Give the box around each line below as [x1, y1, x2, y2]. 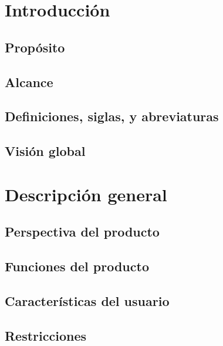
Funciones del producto [5, 257, 149, 275]
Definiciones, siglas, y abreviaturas [5, 107, 219, 125]
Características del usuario [5, 291, 170, 310]
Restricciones [5, 326, 87, 344]
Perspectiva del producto [5, 222, 160, 241]
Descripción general [5, 182, 167, 206]
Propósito [5, 38, 65, 56]
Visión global [5, 142, 86, 160]
